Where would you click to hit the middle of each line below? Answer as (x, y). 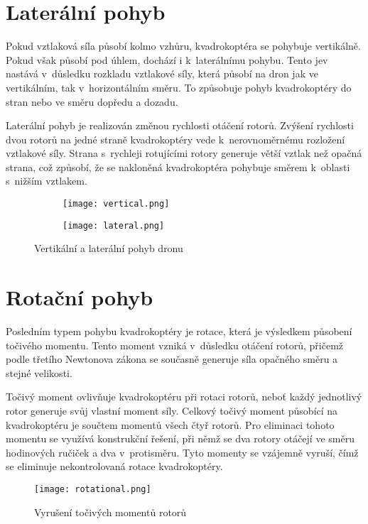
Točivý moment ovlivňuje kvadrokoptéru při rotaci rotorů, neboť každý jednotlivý (184, 397)
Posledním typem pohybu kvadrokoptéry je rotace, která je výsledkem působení (179, 331)
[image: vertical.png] (116, 204)
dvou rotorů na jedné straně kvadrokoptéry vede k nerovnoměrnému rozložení (175, 139)
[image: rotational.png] (93, 490)
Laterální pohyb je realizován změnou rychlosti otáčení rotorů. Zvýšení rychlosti (180, 125)
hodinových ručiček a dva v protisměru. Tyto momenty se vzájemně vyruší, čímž (182, 452)
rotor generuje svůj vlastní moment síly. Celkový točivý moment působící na (172, 411)
